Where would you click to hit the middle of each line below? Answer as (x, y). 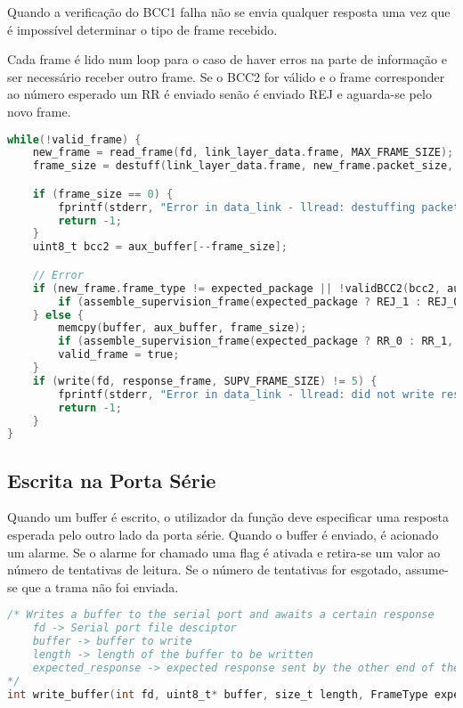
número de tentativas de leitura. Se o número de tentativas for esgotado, (204, 570)
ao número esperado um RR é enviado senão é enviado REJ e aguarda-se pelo (219, 94)
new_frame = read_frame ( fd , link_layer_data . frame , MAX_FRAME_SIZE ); (243, 153)
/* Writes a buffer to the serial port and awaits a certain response (221, 615)
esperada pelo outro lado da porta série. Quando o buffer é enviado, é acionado (223, 535)
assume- (427, 570)
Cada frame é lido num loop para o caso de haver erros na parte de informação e (227, 59)
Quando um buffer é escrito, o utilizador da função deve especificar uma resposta (228, 517)
